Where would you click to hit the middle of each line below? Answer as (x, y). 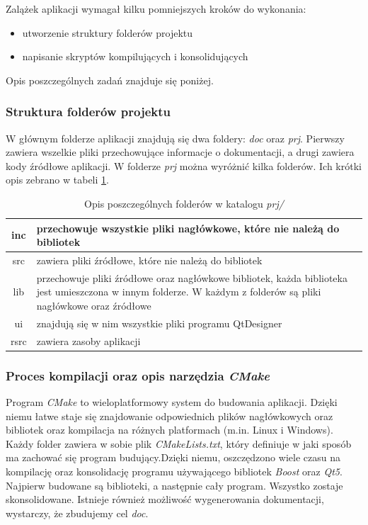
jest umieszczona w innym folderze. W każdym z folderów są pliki (179, 292)
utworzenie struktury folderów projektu (108, 32)
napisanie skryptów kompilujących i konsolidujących (135, 56)
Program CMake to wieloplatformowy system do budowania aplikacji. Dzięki (172, 402)
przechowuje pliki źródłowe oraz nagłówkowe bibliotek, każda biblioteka (192, 277)
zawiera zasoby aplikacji (88, 340)
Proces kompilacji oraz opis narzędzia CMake (138, 375)
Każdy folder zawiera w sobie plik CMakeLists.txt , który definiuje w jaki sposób (179, 443)
